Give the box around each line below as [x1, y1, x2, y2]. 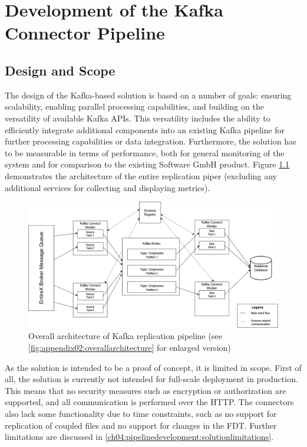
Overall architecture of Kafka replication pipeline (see [28, 330, 222, 342]
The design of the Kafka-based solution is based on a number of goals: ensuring [5, 88, 292, 101]
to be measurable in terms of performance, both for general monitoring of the [5, 146, 285, 159]
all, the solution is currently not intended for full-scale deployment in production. [5, 373, 298, 385]
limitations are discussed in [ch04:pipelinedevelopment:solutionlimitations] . [5, 430, 273, 443]
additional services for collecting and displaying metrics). [5, 181, 210, 193]
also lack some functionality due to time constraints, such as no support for [5, 407, 277, 419]
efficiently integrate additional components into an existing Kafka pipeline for [5, 123, 285, 136]
